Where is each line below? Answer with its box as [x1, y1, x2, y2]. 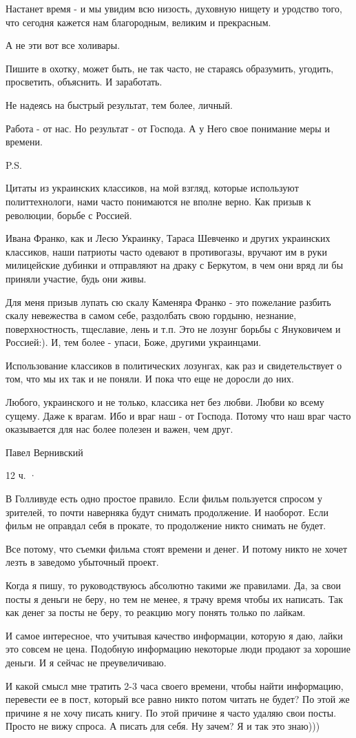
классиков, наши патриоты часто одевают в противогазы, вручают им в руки [6, 244, 327, 258]
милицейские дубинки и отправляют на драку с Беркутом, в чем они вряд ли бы [6, 258, 344, 272]
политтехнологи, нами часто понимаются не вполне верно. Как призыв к [6, 194, 311, 208]
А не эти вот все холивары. [6, 38, 121, 52]
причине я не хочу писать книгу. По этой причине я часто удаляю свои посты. [6, 705, 337, 719]
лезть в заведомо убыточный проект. [6, 555, 159, 569]
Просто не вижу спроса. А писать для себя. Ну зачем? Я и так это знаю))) [6, 719, 320, 733]
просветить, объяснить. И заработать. [6, 74, 163, 89]
